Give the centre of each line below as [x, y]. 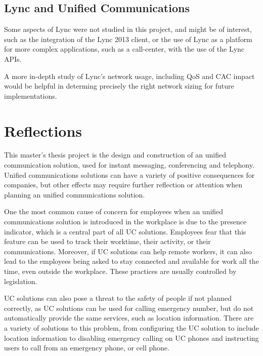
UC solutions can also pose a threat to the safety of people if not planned [118, 298]
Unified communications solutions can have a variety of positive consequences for [129, 174]
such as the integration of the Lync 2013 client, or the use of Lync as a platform [128, 39]
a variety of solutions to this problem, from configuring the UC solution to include [131, 327]
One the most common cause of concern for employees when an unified [114, 211]
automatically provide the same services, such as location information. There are [129, 318]
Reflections [43, 130]
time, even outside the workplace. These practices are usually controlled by [120, 271]
